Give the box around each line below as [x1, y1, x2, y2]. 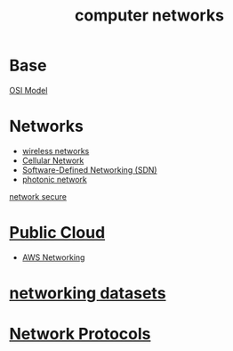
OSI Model [9, 85, 48, 95]
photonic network [21, 174, 87, 184]
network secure [9, 191, 67, 201]
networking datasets [9, 283, 166, 303]
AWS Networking [21, 251, 85, 263]
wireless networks [21, 145, 90, 156]
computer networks [74, 5, 225, 26]
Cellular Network [21, 155, 84, 166]
